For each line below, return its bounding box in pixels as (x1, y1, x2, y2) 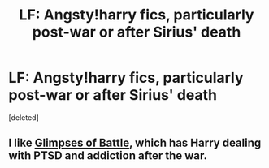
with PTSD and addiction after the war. (8, 149, 208, 163)
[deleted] (8, 112, 39, 123)
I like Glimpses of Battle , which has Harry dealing (8, 136, 262, 150)
